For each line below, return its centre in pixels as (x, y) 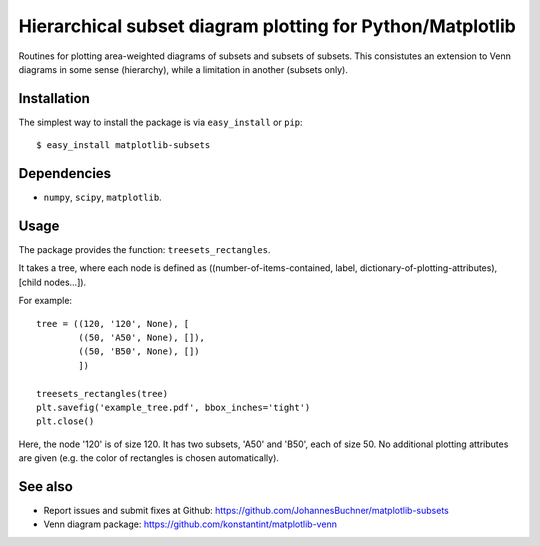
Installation (54, 98)
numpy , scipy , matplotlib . (102, 197)
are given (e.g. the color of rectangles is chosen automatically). (149, 458)
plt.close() (65, 421)
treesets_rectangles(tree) (102, 393)
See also (46, 486)
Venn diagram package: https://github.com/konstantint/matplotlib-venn (190, 524)
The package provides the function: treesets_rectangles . (144, 250)
